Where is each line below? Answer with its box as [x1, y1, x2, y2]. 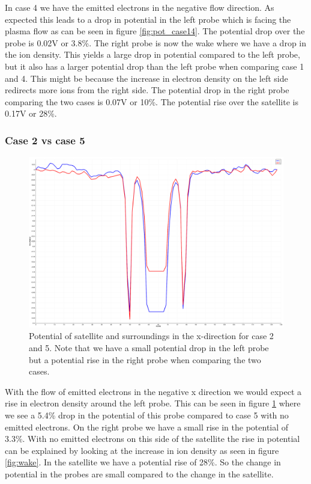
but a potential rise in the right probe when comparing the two [29, 353, 261, 366]
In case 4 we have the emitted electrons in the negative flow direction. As [5, 1, 274, 13]
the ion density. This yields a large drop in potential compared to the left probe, [5, 48, 300, 61]
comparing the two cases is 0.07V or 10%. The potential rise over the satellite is [5, 95, 298, 108]
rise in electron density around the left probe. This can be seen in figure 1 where [5, 397, 301, 409]
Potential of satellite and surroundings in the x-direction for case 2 [29, 329, 274, 342]
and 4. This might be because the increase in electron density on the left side [5, 72, 288, 84]
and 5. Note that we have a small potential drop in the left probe [29, 341, 269, 354]
